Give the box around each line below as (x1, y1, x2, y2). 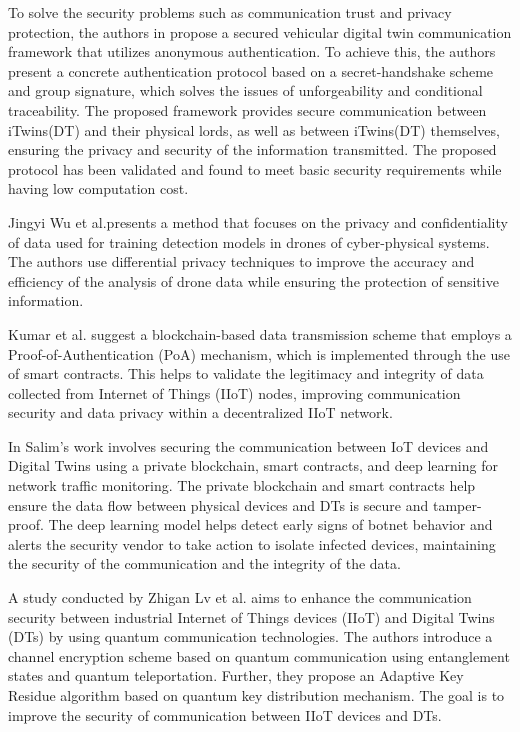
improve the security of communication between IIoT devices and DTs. (8, 704, 442, 725)
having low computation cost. (8, 178, 189, 199)
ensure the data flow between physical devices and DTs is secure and (8, 494, 429, 515)
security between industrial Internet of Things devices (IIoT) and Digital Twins (8, 606, 495, 627)
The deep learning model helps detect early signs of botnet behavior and (48, 514, 493, 535)
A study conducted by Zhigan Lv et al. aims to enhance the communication (8, 587, 472, 608)
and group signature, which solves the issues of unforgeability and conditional (8, 80, 483, 101)
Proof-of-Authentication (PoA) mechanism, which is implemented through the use (8, 343, 510, 364)
